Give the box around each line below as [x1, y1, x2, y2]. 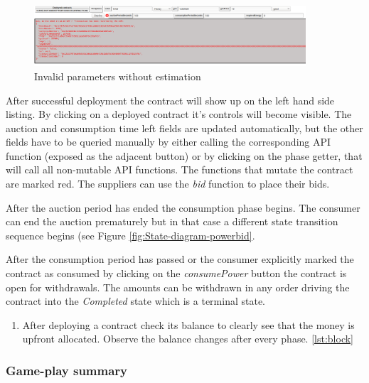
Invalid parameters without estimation [34, 68, 201, 83]
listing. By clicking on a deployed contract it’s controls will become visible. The [6, 107, 352, 122]
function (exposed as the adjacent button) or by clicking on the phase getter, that [6, 148, 363, 163]
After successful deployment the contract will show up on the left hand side [6, 92, 335, 107]
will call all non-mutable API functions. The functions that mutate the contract [6, 162, 353, 177]
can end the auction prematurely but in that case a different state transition [6, 214, 338, 229]
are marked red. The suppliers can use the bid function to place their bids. [6, 176, 330, 191]
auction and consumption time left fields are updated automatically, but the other [6, 120, 363, 135]
